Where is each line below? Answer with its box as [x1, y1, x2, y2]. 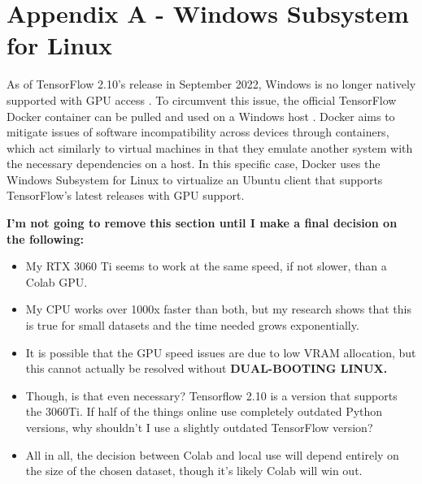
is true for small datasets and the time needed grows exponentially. [25, 317, 359, 334]
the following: [7, 230, 85, 247]
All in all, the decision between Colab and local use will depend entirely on [25, 446, 399, 463]
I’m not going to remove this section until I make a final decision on [7, 214, 398, 231]
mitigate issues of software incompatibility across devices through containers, [7, 123, 389, 140]
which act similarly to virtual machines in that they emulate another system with [7, 139, 413, 156]
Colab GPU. [25, 273, 88, 290]
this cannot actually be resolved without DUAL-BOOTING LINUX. [25, 360, 388, 377]
